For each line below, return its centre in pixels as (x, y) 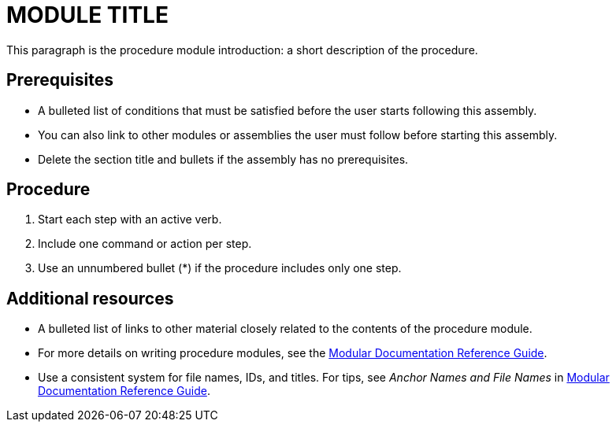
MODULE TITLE (87, 15)
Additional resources (90, 298)
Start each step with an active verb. (130, 220)
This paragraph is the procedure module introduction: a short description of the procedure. (242, 50)
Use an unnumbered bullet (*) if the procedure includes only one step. (220, 268)
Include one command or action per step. (145, 244)
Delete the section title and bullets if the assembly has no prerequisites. (223, 159)
